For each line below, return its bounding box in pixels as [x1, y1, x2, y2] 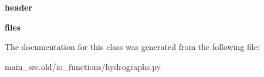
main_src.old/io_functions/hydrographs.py [5, 60, 161, 72]
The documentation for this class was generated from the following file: [5, 41, 260, 53]
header [5, 1, 33, 13]
